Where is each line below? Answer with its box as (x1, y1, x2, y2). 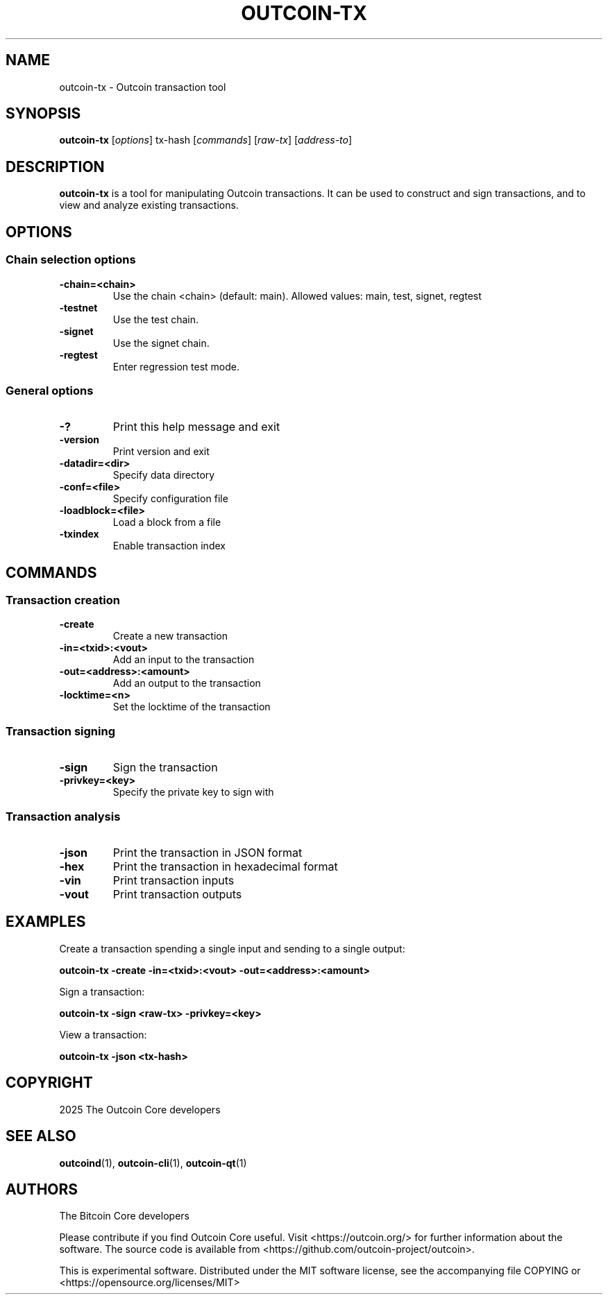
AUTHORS (6, 1180, 78, 1198)
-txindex (59, 528, 99, 540)
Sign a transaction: (59, 985, 145, 998)
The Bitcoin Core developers (59, 1210, 189, 1222)
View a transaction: (59, 1028, 147, 1041)
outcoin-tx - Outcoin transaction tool (59, 80, 226, 93)
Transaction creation (6, 593, 120, 608)
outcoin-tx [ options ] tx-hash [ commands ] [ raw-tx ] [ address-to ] (59, 134, 353, 146)
